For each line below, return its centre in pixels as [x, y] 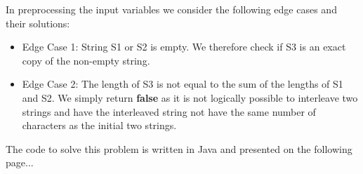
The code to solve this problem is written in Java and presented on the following [179, 148]
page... [20, 162]
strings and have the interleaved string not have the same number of [169, 111]
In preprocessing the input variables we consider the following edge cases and [171, 9]
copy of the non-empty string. [86, 60]
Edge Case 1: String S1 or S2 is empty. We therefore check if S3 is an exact [184, 47]
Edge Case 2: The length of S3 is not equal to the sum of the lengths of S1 [183, 84]
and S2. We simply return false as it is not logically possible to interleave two [190, 97]
